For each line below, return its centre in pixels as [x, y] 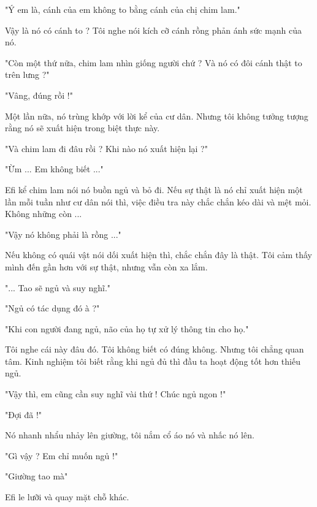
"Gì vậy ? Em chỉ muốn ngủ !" [62, 455]
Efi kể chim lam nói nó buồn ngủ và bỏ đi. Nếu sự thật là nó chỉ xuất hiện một [154, 189]
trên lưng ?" [27, 74]
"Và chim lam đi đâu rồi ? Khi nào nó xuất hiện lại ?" [106, 148]
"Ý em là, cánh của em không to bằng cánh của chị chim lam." [123, 9]
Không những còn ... [44, 214]
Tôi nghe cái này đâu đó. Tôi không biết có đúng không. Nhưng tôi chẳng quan [155, 349]
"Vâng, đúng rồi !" [39, 95]
